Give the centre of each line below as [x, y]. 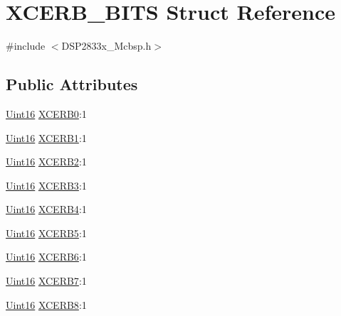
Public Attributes [72, 84]
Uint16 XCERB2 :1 [46, 162]
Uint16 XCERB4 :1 [46, 209]
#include [26, 46]
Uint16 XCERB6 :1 [46, 257]
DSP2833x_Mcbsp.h [106, 46]
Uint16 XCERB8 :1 [46, 304]
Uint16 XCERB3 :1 [46, 185]
